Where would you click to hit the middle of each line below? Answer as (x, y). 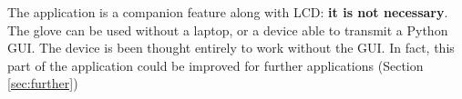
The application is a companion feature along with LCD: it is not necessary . (228, 12)
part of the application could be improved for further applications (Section (216, 65)
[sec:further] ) (43, 83)
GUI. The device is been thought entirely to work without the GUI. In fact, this (231, 48)
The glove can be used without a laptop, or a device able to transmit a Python (228, 30)
